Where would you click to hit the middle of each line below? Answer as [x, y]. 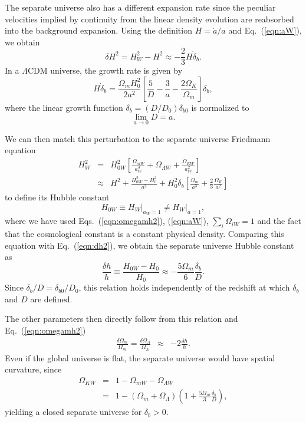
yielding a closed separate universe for [73, 412]
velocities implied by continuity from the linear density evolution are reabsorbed [149, 19]
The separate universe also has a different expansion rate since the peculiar [140, 7]
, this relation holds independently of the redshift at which [184, 287]
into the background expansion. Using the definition [98, 30]
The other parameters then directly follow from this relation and [121, 319]
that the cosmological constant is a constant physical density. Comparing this [144, 233]
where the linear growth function [64, 108]
